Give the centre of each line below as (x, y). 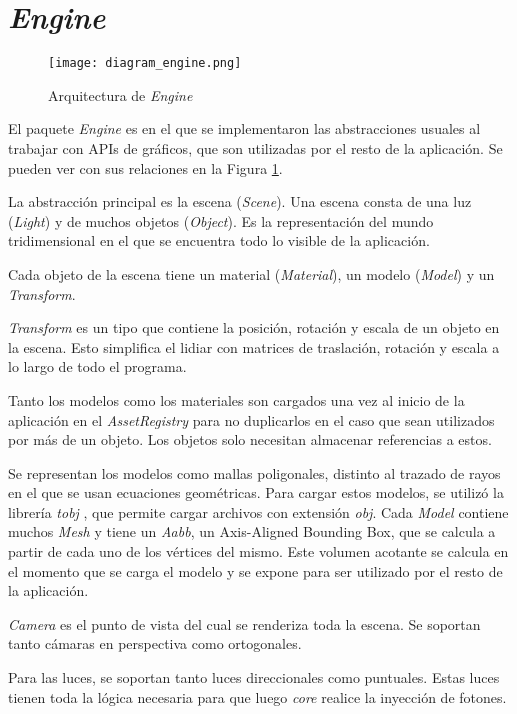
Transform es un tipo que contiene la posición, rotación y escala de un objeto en (254, 327)
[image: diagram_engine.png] (145, 63)
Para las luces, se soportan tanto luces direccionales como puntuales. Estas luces (254, 677)
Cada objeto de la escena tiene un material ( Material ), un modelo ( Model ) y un (251, 273)
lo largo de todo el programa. (97, 366)
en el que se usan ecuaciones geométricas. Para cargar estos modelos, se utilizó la (256, 492)
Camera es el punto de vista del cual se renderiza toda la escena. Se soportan (244, 623)
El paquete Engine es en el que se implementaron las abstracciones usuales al (244, 128)
